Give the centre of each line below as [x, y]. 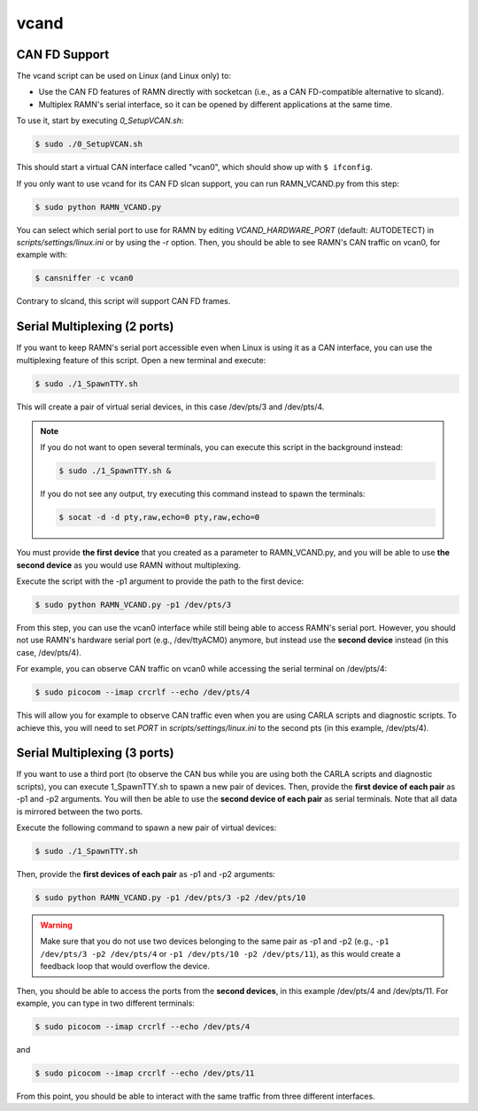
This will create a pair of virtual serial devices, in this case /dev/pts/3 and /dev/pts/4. [170, 407]
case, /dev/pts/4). [49, 652]
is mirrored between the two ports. [80, 812]
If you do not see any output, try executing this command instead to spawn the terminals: [203, 494]
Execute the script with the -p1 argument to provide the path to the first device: [160, 581]
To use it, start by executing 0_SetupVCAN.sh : [100, 120]
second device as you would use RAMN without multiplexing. [128, 565]
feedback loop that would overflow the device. [125, 967]
